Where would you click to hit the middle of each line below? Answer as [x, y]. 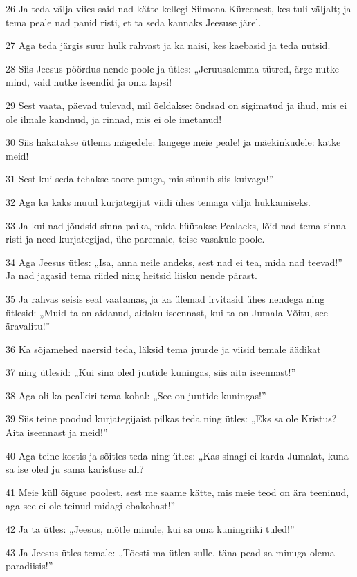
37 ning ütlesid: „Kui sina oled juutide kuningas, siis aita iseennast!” [151, 372]
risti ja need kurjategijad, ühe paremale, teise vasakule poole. [135, 239]
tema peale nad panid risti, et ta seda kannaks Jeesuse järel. [134, 22]
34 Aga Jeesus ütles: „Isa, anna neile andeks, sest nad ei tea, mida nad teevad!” [174, 262]
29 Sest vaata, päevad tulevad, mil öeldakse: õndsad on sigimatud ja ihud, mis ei [176, 105]
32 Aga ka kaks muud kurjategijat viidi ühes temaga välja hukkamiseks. [158, 201]
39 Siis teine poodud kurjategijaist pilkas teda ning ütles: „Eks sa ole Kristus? [171, 418]
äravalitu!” [28, 326]
